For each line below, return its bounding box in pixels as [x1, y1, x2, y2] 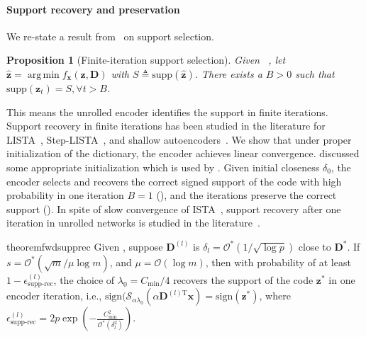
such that [295, 66, 335, 81]
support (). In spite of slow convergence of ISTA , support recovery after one [6, 201, 341, 216]
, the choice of [53, 272, 115, 287]
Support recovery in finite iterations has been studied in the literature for [6, 118, 326, 133]
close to [298, 239, 331, 253]
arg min [27, 69, 60, 80]
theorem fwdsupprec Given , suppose [6, 239, 163, 253]
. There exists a [194, 66, 262, 81]
